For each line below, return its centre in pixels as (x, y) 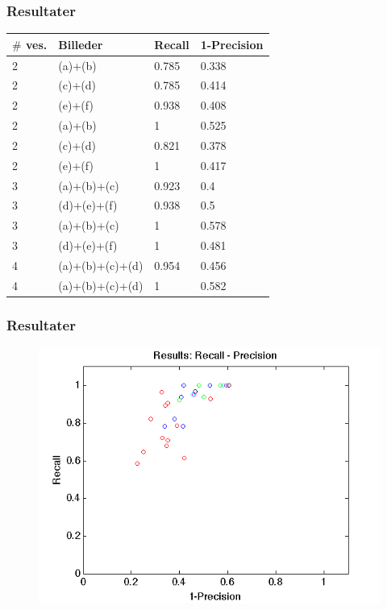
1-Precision (232, 44)
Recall (172, 44)
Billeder (81, 44)
